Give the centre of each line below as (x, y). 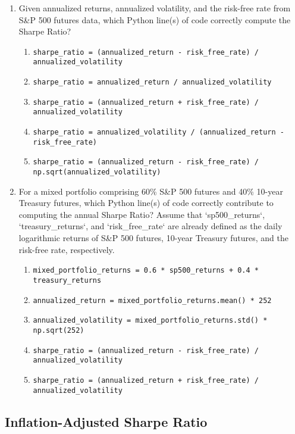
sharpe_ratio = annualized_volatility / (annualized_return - (159, 132)
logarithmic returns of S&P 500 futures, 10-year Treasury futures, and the (153, 238)
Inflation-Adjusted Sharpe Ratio (106, 421)
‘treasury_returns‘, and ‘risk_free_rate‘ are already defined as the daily (150, 226)
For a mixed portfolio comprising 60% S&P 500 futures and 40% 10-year (151, 191)
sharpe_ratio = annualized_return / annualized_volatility (152, 82)
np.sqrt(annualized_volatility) (97, 172)
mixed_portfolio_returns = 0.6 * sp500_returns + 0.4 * (146, 271)
